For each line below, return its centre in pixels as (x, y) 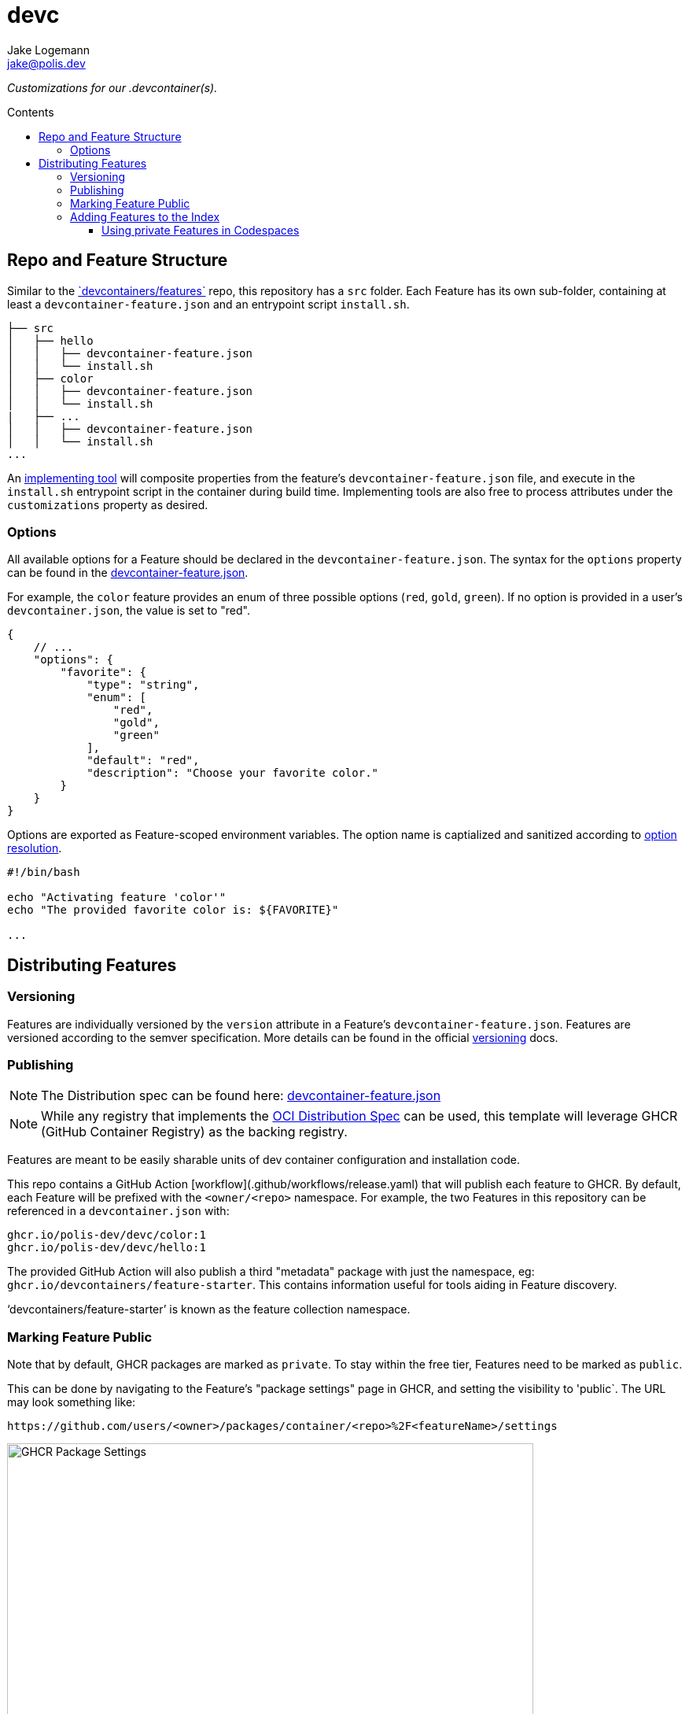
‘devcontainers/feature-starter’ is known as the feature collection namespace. (209, 1310)
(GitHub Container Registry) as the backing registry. (194, 1132)
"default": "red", (143, 761)
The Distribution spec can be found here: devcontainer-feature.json (241, 1096)
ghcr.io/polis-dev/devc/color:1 (107, 1235)
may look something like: (72, 1402)
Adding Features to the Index (145, 216)
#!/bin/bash (44, 872)
